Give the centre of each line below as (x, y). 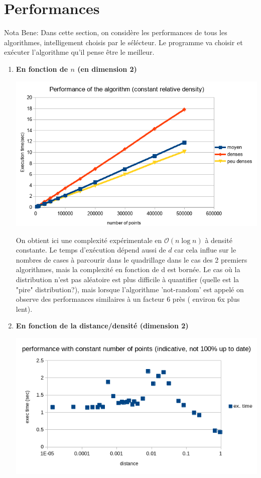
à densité (219, 240)
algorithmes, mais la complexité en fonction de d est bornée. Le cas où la (128, 269)
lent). (24, 309)
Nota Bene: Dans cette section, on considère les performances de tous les (116, 32)
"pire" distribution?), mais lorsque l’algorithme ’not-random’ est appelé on (130, 289)
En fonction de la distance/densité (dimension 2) (102, 326)
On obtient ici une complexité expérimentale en (89, 240)
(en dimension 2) (107, 69)
